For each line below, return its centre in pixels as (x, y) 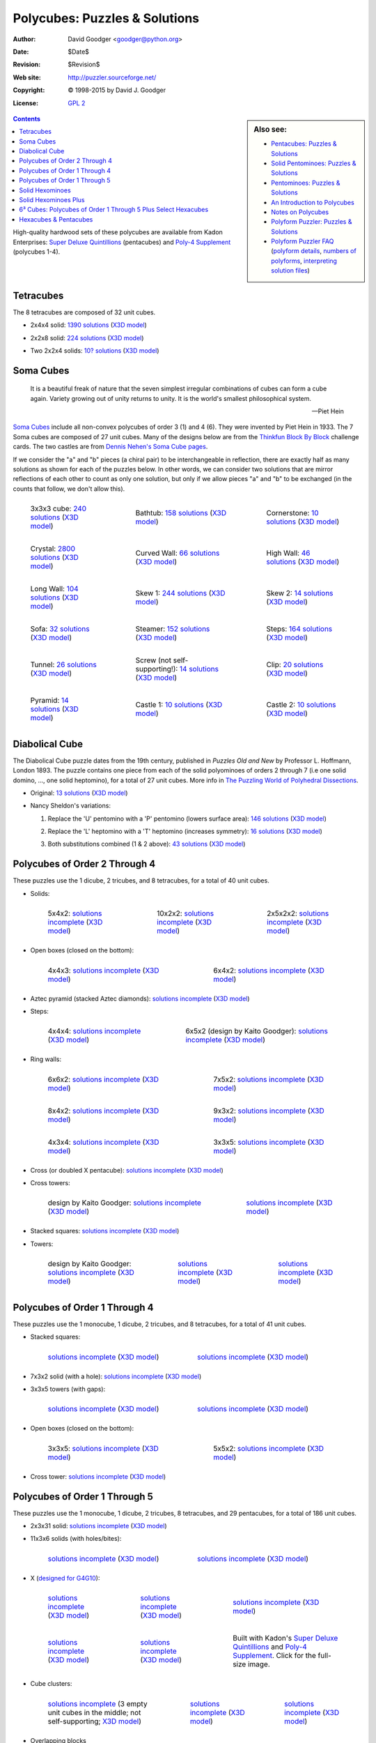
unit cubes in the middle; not (94, 1712)
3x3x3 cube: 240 (58, 509)
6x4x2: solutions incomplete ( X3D (269, 971)
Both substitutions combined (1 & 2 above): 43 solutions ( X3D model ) (147, 844)
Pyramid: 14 (49, 701)
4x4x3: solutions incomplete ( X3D (103, 971)
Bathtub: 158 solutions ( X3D (181, 513)
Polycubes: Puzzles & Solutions (106, 18)
